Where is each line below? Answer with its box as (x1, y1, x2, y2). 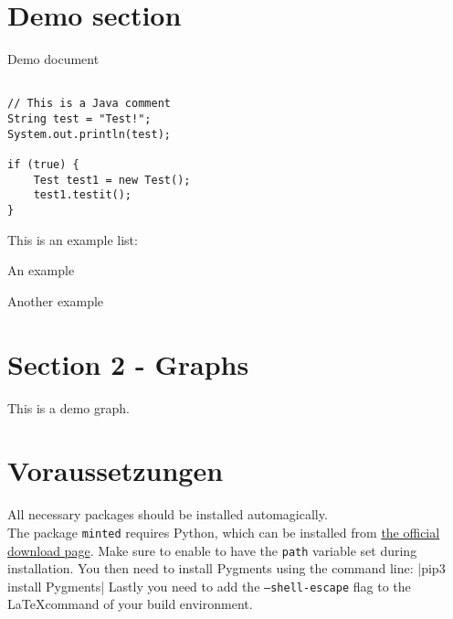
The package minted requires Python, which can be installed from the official (7, 522, 440, 541)
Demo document (7, 49, 100, 69)
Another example (7, 291, 104, 310)
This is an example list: (7, 229, 138, 249)
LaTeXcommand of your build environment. (7, 594, 253, 614)
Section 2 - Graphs (7, 345, 249, 382)
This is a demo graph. (7, 398, 130, 417)
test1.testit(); (33, 188, 132, 202)
